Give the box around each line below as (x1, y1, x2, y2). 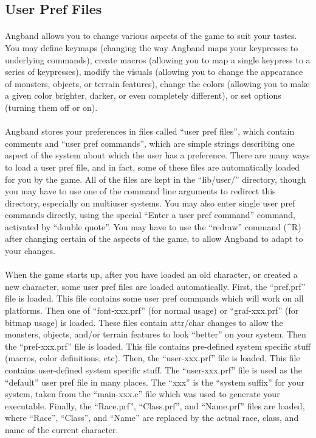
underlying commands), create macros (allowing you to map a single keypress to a (5, 53, 311, 66)
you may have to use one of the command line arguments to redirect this (5, 185, 276, 197)
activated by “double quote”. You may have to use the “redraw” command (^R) (5, 220, 301, 233)
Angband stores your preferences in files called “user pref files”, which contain (5, 125, 295, 138)
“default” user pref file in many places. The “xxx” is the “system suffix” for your (5, 375, 304, 388)
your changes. (5, 244, 55, 257)
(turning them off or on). (5, 101, 98, 113)
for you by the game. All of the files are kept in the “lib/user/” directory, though (5, 172, 306, 185)
